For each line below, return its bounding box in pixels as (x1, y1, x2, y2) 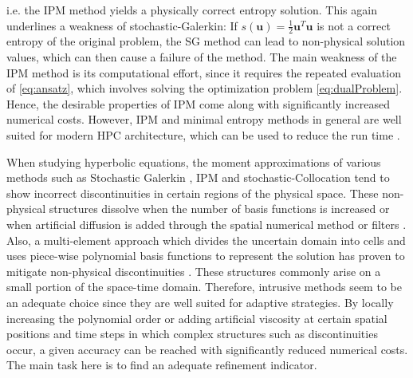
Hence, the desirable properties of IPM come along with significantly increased (6, 95, 390, 112)
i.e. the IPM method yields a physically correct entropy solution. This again (6, 2, 377, 18)
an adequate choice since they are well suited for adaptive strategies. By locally (6, 293, 394, 310)
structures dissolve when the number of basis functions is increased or (49, 200, 390, 217)
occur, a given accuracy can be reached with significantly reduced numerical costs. (6, 341, 408, 357)
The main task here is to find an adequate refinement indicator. (6, 356, 317, 373)
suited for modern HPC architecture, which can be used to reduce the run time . (6, 126, 400, 143)
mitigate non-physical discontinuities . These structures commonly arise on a (6, 262, 381, 279)
